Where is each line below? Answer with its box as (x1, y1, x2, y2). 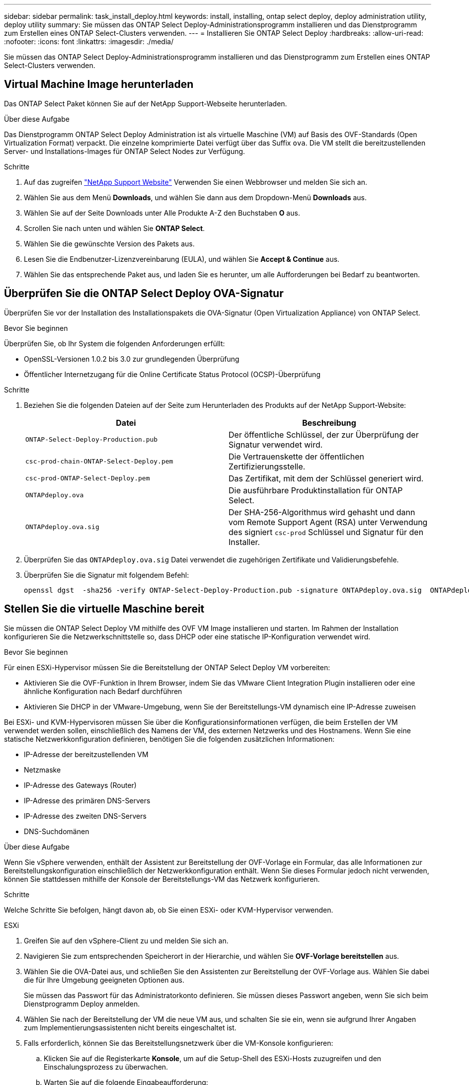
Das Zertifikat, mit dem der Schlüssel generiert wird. (229, 473, 424, 483)
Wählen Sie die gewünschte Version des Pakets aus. (24, 239, 195, 248)
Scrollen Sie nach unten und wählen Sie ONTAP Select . (24, 224, 205, 232)
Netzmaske (24, 765, 61, 774)
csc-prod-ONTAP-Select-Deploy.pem (25, 474, 150, 482)
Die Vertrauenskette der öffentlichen (229, 451, 365, 462)
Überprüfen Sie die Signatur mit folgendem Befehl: (24, 570, 189, 579)
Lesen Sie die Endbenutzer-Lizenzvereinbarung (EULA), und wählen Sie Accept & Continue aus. (24, 254, 340, 263)
